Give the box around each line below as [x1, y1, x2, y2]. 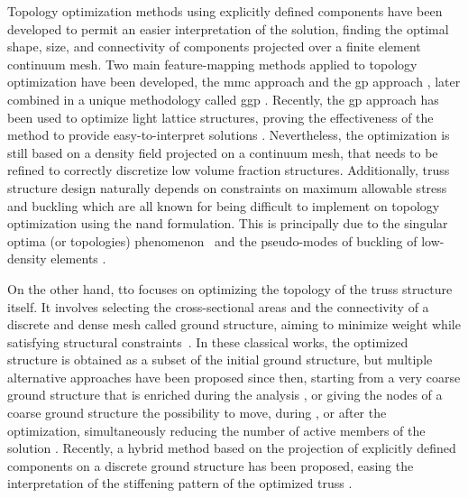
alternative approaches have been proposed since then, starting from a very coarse [7, 367, 461, 386]
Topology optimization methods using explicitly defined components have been [7, 2, 443, 20]
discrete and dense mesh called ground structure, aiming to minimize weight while [7, 315, 461, 334]
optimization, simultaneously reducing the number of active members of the [7, 420, 426, 439]
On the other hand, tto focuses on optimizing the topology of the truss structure [7, 279, 453, 298]
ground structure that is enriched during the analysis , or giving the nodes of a [7, 385, 443, 404]
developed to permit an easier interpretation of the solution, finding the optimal [7, 19, 449, 38]
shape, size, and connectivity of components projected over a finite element [7, 37, 421, 56]
